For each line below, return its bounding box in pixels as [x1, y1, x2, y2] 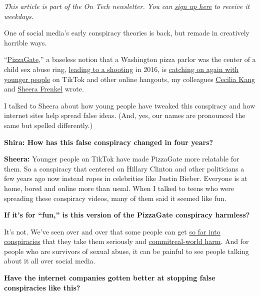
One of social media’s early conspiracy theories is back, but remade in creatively [4, 27, 249, 38]
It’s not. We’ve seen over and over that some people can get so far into [4, 226, 220, 236]
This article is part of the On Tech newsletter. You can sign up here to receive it [4, 1, 250, 11]
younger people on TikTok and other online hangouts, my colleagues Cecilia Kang [4, 73, 255, 84]
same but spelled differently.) [4, 119, 93, 130]
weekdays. [4, 10, 34, 21]
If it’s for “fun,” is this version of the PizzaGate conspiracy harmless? [4, 209, 250, 220]
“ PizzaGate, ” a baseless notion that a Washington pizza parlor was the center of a [4, 54, 256, 64]
